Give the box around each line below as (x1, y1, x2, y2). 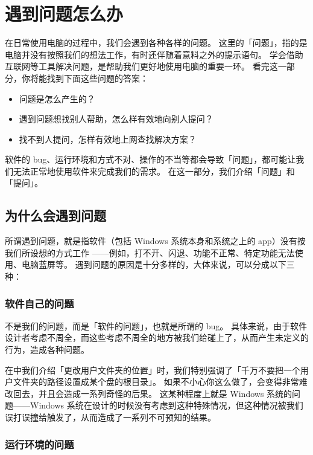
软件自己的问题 (5, 295, 74, 311)
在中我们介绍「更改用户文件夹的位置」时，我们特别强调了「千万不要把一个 (5, 363, 300, 376)
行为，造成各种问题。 (5, 343, 89, 356)
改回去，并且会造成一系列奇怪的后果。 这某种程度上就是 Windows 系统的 (5, 387, 292, 399)
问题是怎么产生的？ (19, 92, 95, 105)
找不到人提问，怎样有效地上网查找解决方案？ (19, 132, 197, 145)
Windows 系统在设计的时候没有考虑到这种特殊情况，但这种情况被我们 (30, 399, 303, 411)
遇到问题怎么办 (5, 1, 124, 26)
